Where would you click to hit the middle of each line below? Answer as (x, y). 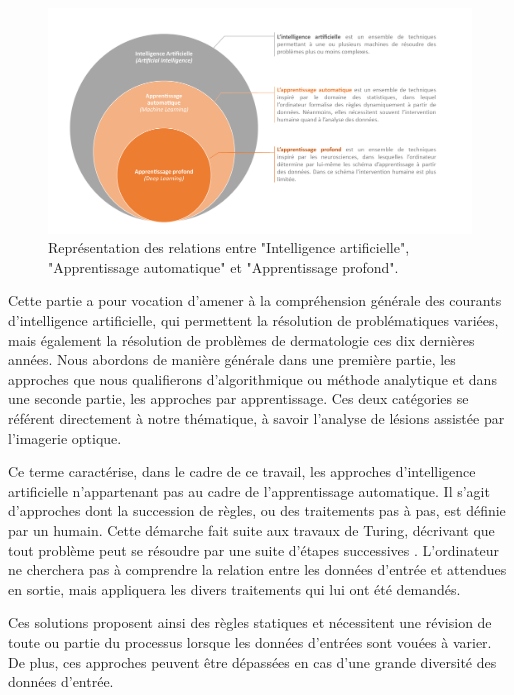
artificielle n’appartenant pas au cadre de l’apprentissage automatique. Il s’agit (249, 490)
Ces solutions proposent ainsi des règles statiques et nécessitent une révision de (250, 622)
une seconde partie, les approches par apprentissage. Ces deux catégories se (238, 398)
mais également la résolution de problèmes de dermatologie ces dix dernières (241, 339)
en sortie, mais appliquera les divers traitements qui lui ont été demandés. (234, 588)
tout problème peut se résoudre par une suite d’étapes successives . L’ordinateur (254, 549)
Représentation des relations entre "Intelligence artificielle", (229, 247)
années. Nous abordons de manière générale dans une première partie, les (232, 359)
